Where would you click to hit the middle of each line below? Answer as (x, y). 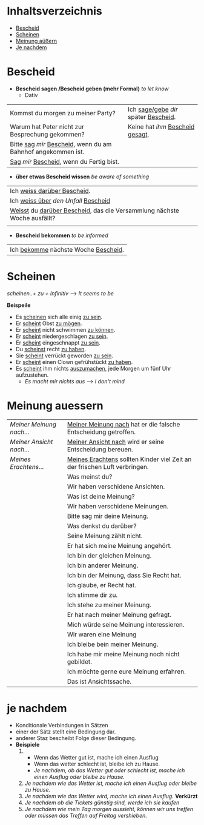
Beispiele (28, 744)
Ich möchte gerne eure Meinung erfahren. (127, 672)
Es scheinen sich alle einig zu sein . (59, 317)
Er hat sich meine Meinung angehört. (119, 545)
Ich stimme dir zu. (92, 594)
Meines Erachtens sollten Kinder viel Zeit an (129, 459)
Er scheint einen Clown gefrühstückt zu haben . (74, 362)
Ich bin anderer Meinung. (103, 565)
